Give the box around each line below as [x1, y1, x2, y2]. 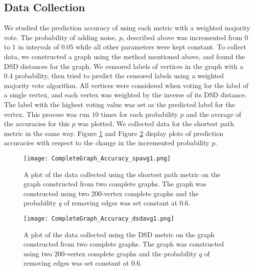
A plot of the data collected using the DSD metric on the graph [23, 229, 215, 239]
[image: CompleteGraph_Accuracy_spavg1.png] [23, 155, 171, 162]
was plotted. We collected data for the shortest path [77, 118, 234, 129]
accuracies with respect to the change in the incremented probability [4, 137, 209, 148]
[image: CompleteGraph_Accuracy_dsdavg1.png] [23, 215, 174, 222]
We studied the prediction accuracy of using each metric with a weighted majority [4, 23, 251, 33]
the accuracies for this [4, 118, 70, 129]
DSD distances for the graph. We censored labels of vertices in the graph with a [4, 61, 244, 71]
